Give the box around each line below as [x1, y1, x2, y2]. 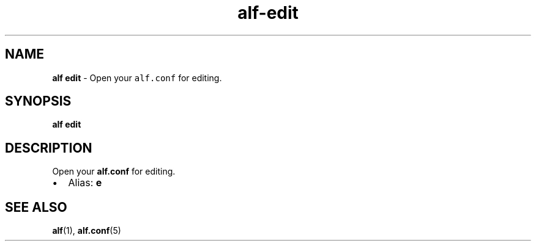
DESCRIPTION [5, 140, 92, 156]
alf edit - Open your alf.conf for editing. [52, 72, 222, 83]
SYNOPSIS [5, 93, 72, 109]
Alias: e [68, 176, 102, 189]
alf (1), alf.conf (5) [52, 225, 121, 236]
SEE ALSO [5, 199, 67, 215]
